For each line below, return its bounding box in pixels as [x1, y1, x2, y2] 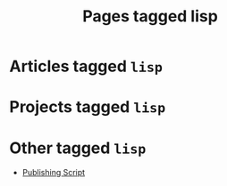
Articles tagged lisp [9, 56, 164, 77]
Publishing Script [21, 167, 86, 178]
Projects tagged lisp [9, 97, 166, 117]
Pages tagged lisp [81, 6, 219, 27]
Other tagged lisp [9, 138, 147, 158]
